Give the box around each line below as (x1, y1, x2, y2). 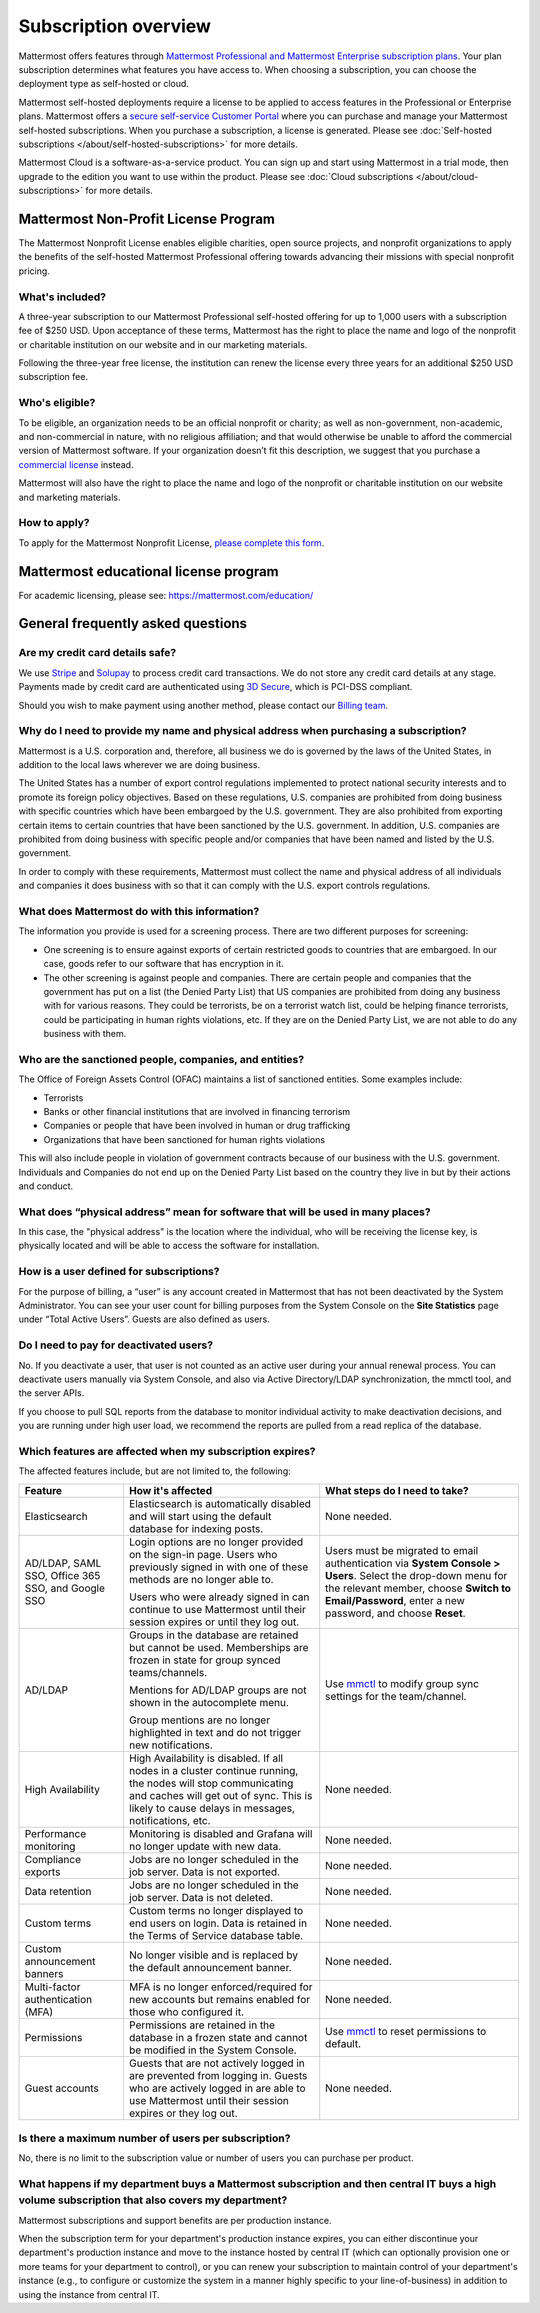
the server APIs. (18, 1387, 85, 1399)
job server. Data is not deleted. (128, 1890, 274, 1904)
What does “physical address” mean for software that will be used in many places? (18, 1205, 431, 1219)
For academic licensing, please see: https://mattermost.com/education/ (18, 589, 314, 601)
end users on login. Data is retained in (128, 1916, 308, 1930)
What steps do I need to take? (325, 1483, 469, 1497)
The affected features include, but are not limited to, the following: (18, 1465, 292, 1477)
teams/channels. (128, 1665, 208, 1679)
